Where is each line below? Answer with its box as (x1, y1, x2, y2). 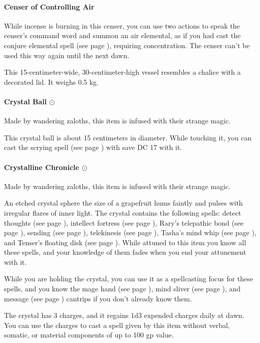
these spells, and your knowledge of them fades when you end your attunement (4, 247, 246, 257)
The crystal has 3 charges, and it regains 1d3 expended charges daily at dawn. (4, 310, 244, 320)
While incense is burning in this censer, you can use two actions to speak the (4, 20, 240, 31)
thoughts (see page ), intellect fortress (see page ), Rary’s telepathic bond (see (4, 217, 243, 228)
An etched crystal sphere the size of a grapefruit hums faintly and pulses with (4, 198, 243, 208)
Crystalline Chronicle (4, 161, 79, 172)
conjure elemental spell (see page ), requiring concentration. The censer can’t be (4, 40, 250, 50)
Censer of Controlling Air (4, 1, 95, 12)
